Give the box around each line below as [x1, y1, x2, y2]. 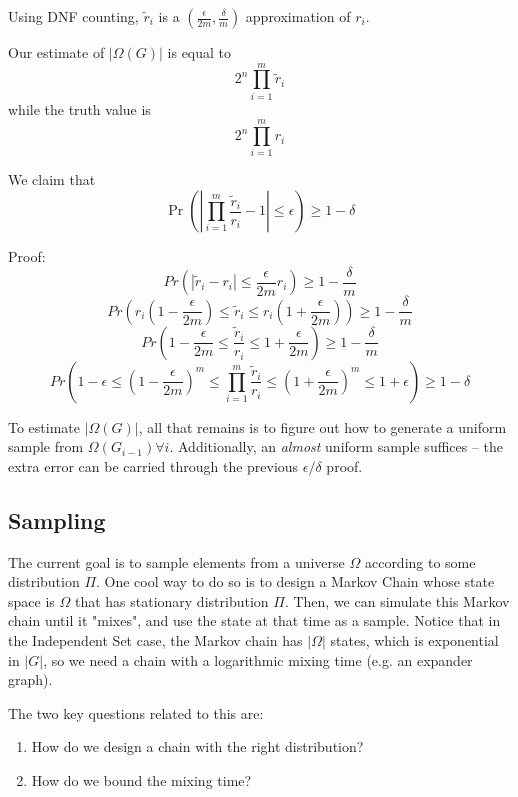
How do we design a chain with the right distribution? [31, 736, 364, 757]
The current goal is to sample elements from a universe [8, 551, 345, 572]
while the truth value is [8, 98, 151, 119]
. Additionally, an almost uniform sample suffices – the [169, 436, 504, 457]
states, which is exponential [330, 629, 499, 650]
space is [8, 590, 55, 611]
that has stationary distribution [74, 590, 269, 611]
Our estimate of [8, 42, 105, 62]
